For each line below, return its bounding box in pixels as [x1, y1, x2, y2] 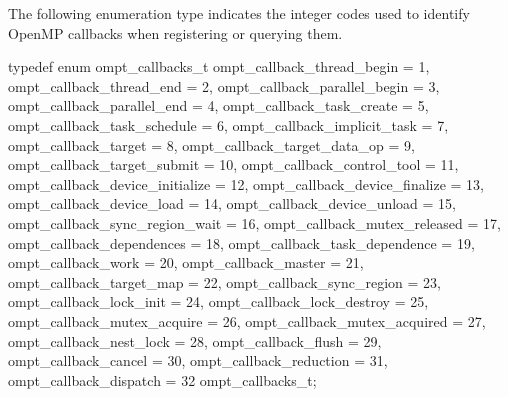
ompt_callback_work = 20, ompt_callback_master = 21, [8, 252, 364, 273]
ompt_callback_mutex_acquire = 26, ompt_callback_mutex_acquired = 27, [8, 310, 486, 331]
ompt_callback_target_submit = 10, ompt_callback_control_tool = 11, [8, 154, 459, 175]
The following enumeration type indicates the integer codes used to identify [8, 3, 470, 23]
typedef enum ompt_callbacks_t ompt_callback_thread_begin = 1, [8, 56, 430, 77]
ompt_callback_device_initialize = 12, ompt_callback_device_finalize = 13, [8, 173, 484, 194]
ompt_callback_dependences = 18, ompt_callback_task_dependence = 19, [8, 232, 475, 253]
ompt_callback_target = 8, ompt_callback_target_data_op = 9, [8, 134, 415, 155]
